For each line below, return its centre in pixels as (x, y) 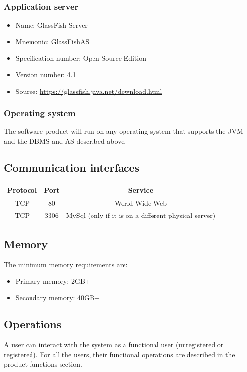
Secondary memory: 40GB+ (58, 297)
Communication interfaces (72, 167)
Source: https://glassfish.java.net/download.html (89, 91)
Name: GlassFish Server (51, 25)
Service (141, 190)
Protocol (22, 190)
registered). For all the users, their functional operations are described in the (120, 354)
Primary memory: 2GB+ (53, 281)
